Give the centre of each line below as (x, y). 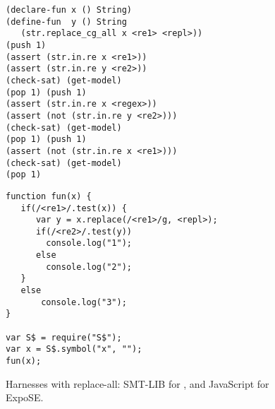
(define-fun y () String (66, 22)
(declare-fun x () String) (69, 10)
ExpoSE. (25, 397)
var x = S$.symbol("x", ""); (74, 349)
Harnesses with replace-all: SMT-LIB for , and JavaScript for (137, 383)
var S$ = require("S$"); (64, 337)
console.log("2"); (89, 267)
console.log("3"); (84, 302)
